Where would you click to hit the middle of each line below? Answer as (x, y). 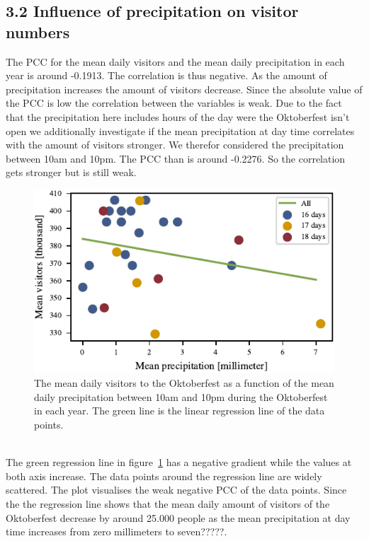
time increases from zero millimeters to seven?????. (117, 531)
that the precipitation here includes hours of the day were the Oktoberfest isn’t (178, 116)
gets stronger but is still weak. (71, 172)
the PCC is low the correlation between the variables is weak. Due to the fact (174, 103)
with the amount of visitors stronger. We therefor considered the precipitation (175, 145)
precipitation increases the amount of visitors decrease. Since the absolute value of (184, 89)
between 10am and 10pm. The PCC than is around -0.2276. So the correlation (176, 158)
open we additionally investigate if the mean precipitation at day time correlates (180, 130)
